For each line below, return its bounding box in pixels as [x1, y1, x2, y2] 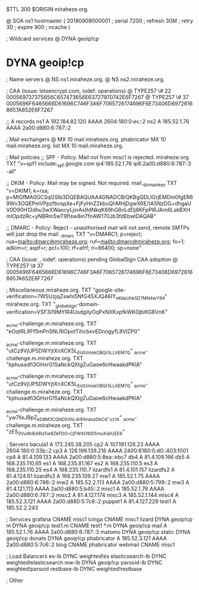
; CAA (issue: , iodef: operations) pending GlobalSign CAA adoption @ [6, 256, 178, 263]
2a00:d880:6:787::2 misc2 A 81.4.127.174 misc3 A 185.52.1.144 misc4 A [6, 492, 179, 499]
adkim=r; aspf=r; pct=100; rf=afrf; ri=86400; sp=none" [6, 245, 142, 252]
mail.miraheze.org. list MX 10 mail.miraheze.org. [6, 142, 124, 149]
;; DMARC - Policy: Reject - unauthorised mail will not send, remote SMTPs [6, 224, 189, 231]
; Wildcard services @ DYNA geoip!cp [6, 35, 99, 42]
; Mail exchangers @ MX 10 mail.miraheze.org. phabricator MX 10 [6, 135, 166, 143]
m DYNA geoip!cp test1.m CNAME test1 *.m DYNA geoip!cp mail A [6, 522, 168, 529]
